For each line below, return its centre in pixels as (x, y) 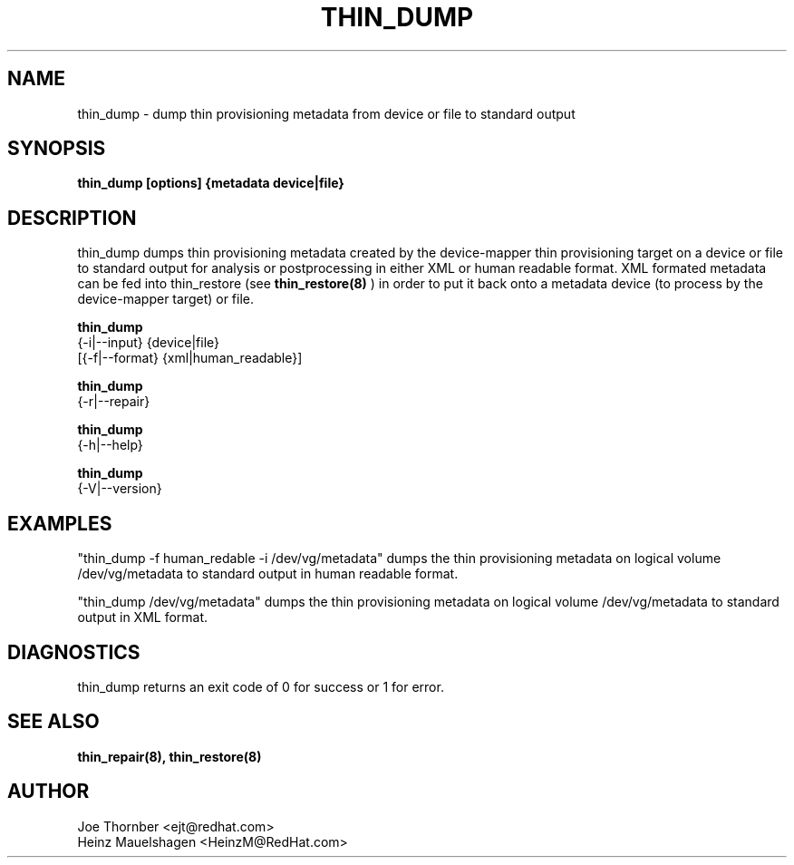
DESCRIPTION (72, 218)
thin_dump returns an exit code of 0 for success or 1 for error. (261, 686)
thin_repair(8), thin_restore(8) (169, 756)
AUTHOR (48, 792)
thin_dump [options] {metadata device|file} (211, 183)
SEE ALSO (53, 722)
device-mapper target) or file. (166, 299)
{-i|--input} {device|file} (149, 343)
